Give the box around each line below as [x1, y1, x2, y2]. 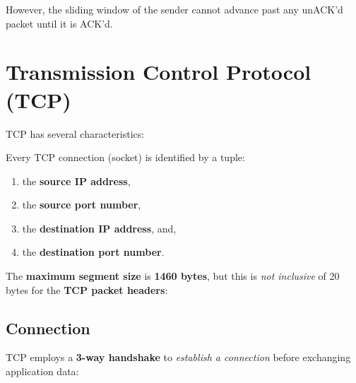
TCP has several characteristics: [6, 126, 145, 141]
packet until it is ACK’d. [6, 16, 113, 30]
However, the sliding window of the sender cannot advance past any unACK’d [6, 2, 343, 16]
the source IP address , [22, 173, 131, 188]
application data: [6, 364, 79, 379]
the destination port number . [22, 244, 165, 259]
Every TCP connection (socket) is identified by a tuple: [6, 150, 245, 165]
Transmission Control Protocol [6, 57, 311, 86]
